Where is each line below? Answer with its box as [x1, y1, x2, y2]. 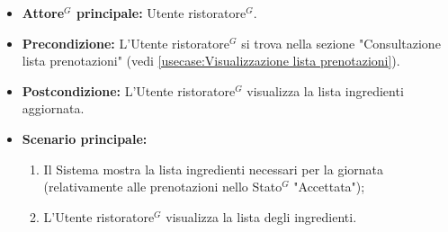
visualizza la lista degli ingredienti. [166, 207, 357, 226]
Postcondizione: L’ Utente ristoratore [22, 81, 236, 100]
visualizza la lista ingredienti [246, 81, 404, 100]
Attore [22, 4, 65, 22]
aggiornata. [22, 99, 85, 118]
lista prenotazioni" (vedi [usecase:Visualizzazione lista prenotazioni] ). [22, 51, 400, 70]
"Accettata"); [293, 177, 365, 196]
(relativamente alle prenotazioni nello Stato [43, 177, 282, 196]
